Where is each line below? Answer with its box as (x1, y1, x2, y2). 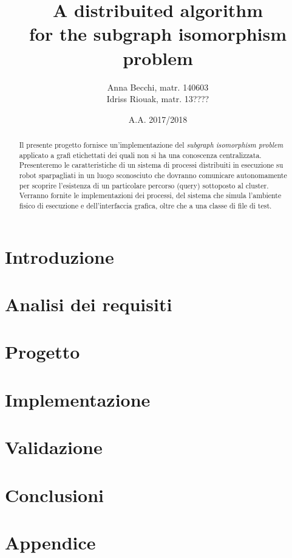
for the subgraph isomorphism (29, 21, 287, 46)
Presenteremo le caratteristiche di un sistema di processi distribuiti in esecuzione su (19, 160, 284, 170)
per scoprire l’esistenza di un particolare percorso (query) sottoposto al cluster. (19, 180, 269, 190)
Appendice (5, 529, 96, 554)
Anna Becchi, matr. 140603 (107, 80, 209, 93)
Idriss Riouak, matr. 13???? (106, 92, 209, 105)
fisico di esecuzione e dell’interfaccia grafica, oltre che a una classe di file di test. (19, 201, 272, 211)
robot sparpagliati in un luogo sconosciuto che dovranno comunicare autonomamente (19, 170, 287, 181)
